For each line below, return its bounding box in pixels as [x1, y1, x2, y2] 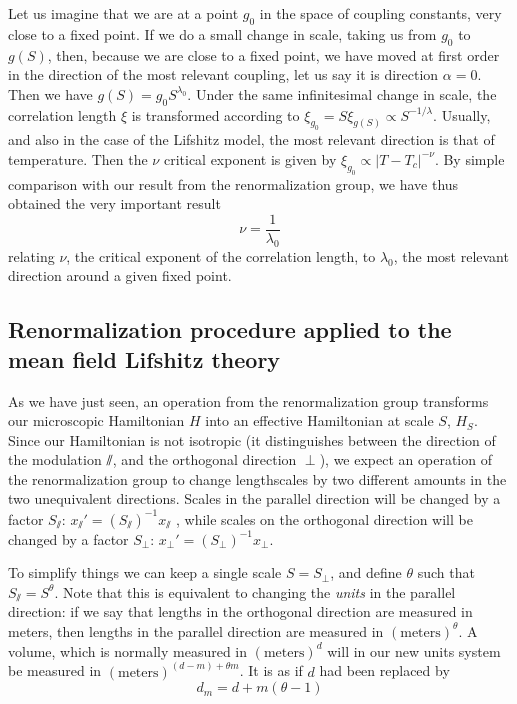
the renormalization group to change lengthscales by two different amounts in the [8, 468, 507, 489]
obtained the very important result [8, 193, 221, 214]
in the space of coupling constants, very [259, 3, 502, 23]
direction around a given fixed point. [8, 265, 232, 286]
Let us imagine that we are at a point [8, 3, 239, 23]
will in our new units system [327, 640, 501, 661]
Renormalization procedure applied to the [8, 314, 452, 345]
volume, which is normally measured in [8, 640, 248, 661]
